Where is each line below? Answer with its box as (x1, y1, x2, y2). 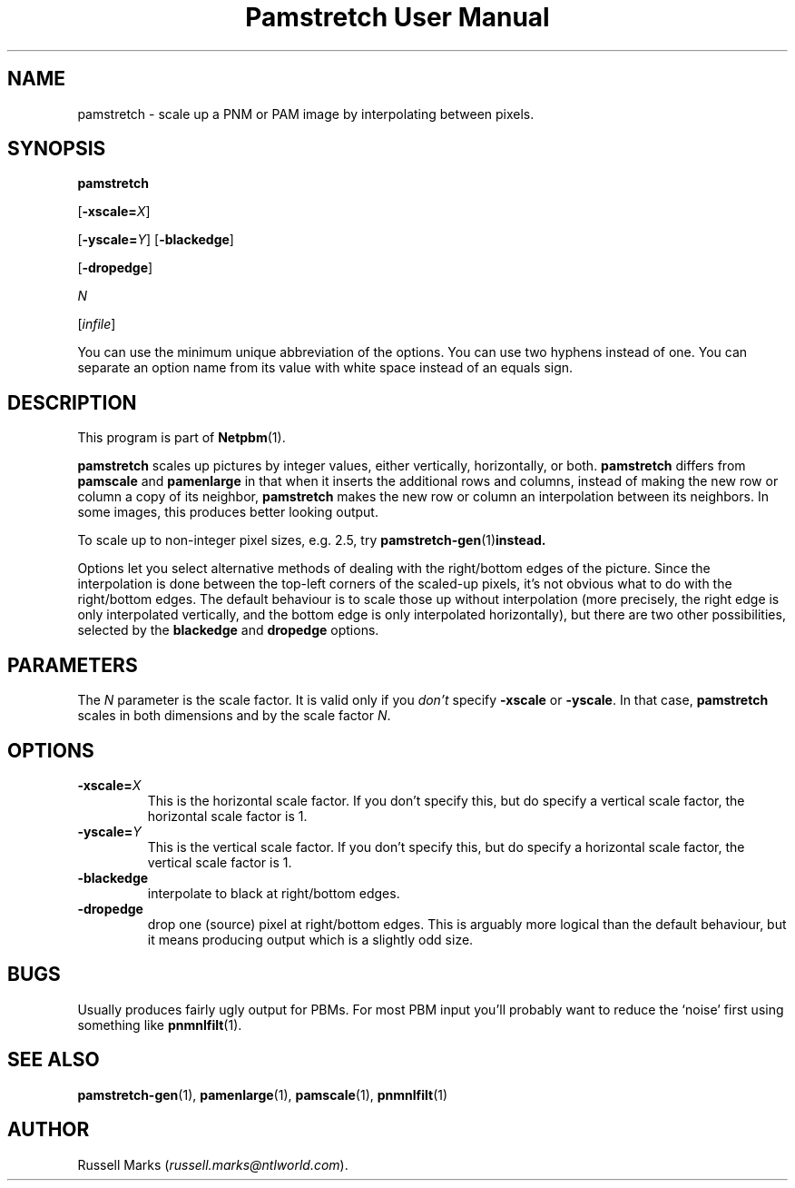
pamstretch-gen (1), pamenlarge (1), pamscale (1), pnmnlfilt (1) (77, 1086, 448, 1103)
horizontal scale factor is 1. (147, 807, 308, 824)
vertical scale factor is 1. (147, 854, 292, 870)
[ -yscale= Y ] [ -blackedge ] (77, 232, 234, 248)
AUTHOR (7, 1118, 90, 1142)
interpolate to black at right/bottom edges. (147, 885, 400, 901)
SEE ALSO (7, 1048, 100, 1072)
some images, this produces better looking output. (77, 504, 378, 520)
